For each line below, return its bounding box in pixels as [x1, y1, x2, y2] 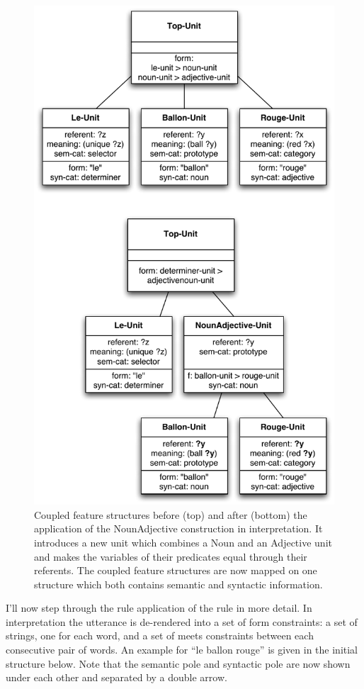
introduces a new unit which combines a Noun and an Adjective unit [34, 534, 332, 549]
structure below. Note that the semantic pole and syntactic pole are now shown [6, 656, 351, 671]
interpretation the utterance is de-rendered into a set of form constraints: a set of [6, 614, 358, 629]
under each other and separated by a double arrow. [6, 670, 227, 685]
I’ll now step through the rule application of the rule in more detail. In [6, 600, 312, 615]
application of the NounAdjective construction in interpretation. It [34, 521, 323, 536]
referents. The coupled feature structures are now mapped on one [34, 563, 317, 578]
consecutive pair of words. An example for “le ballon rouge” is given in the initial [6, 642, 358, 657]
